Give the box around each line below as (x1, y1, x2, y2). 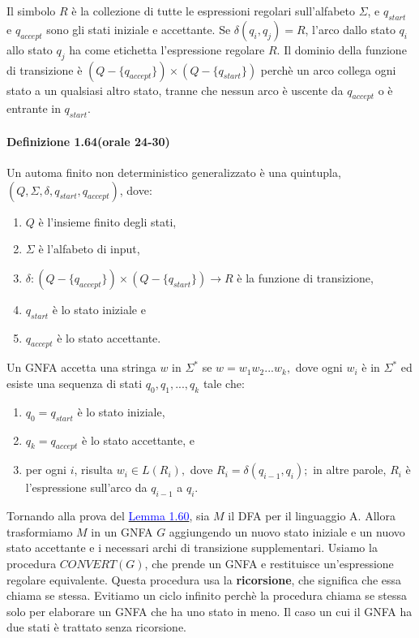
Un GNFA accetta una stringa (6, 359, 156, 376)
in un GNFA (91, 523, 153, 540)
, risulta (74, 461, 113, 478)
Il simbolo (6, 2, 56, 19)
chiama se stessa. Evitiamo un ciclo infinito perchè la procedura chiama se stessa (6, 587, 407, 604)
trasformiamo (6, 523, 73, 540)
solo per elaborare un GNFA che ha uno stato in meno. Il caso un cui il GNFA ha (6, 602, 413, 619)
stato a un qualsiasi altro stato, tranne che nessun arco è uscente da (6, 81, 344, 98)
